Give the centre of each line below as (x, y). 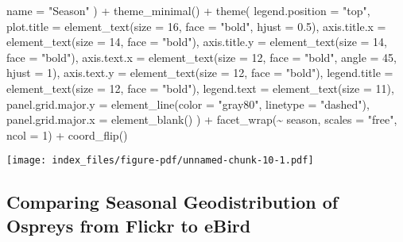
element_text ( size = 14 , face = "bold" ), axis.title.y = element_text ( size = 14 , (197, 42)
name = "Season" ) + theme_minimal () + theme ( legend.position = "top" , (188, 10)
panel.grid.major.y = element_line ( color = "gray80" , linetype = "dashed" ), (188, 104)
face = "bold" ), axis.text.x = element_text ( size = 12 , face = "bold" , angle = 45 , (202, 57)
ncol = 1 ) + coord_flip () (67, 134)
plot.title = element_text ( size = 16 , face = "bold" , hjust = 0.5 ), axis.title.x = (196, 26)
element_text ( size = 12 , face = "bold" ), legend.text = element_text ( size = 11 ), (200, 88)
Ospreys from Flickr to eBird (129, 225)
